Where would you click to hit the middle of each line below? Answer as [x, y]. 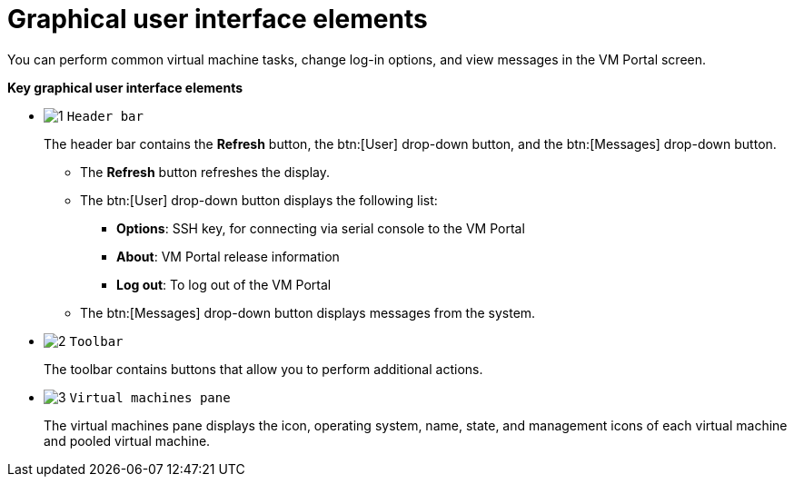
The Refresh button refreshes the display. [205, 172]
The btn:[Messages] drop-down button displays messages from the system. [308, 312]
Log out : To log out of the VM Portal [224, 284]
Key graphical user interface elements [125, 87]
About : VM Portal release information [228, 256]
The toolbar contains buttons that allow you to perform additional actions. [263, 369]
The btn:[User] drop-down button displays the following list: [259, 200]
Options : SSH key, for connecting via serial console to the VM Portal [321, 228]
